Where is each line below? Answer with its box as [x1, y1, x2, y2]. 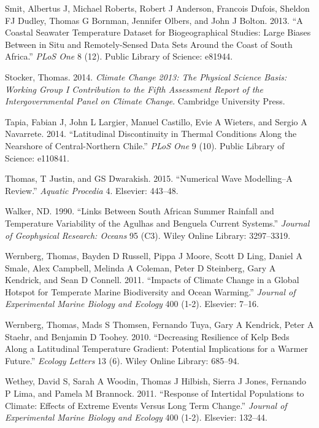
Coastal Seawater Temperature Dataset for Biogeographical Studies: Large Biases [5, 26, 311, 39]
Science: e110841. [5, 151, 69, 164]
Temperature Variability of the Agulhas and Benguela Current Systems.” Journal [5, 216, 310, 229]
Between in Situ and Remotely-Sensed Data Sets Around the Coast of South [5, 37, 293, 50]
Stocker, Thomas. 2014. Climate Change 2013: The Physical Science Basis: [5, 70, 287, 83]
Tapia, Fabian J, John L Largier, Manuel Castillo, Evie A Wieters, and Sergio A [5, 115, 307, 128]
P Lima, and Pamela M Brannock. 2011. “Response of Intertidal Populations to [5, 387, 304, 400]
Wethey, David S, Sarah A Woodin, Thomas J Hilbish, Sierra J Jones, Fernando [5, 375, 307, 387]
